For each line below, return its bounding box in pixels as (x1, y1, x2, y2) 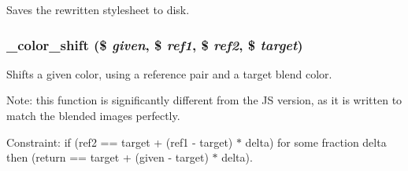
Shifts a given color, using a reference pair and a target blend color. (6, 65, 332, 82)
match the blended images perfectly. (6, 107, 180, 123)
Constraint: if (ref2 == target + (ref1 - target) (6, 133, 233, 150)
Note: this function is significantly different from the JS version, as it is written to (6, 92, 402, 108)
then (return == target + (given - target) (6, 149, 209, 166)
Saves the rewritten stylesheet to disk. (6, 2, 190, 17)
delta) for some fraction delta (245, 133, 387, 150)
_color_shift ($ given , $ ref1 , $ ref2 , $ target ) (6, 35, 303, 54)
